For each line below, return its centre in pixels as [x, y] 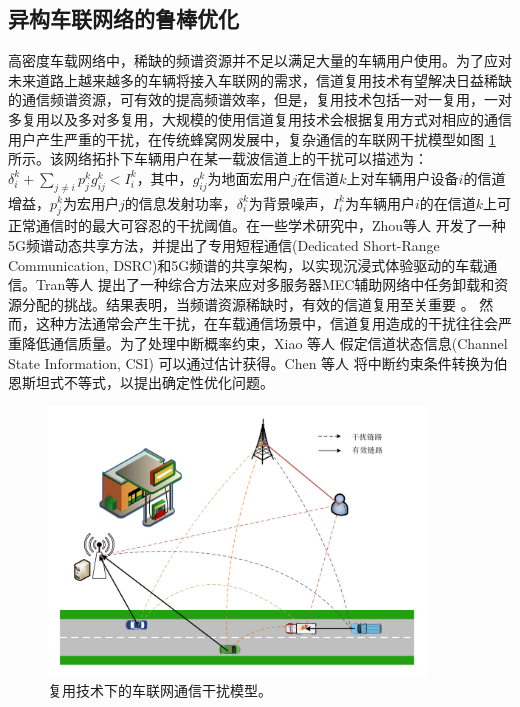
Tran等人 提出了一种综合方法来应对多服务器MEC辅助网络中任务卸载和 [265, 284]
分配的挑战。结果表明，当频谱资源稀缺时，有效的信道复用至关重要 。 [248, 303]
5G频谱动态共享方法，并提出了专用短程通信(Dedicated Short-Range [224, 244]
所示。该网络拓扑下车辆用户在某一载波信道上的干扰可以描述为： [218, 158]
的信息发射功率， [180, 202]
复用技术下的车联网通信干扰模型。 [160, 690]
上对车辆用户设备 [402, 177]
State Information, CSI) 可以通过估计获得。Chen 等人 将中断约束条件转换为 [251, 362]
